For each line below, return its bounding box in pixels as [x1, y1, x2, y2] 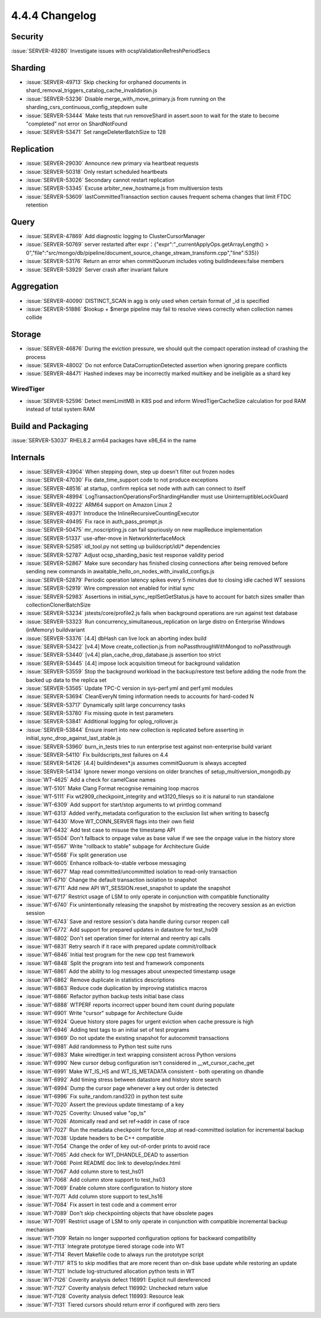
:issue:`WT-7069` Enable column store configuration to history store [26, 1185, 193, 1192]
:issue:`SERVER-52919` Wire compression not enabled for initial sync [26, 585, 195, 592]
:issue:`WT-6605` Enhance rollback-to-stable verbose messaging [26, 860, 187, 867]
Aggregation [11, 282, 59, 292]
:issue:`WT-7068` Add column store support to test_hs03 [26, 1176, 166, 1183]
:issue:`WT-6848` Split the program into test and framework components [26, 959, 204, 967]
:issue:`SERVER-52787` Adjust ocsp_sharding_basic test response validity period [26, 551, 224, 558]
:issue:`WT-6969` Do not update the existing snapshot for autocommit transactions [26, 1035, 229, 1042]
